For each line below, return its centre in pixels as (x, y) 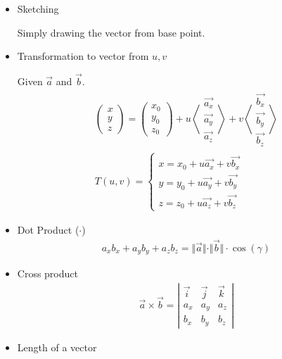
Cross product (47, 273)
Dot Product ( (48, 229)
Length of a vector (57, 347)
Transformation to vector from (83, 56)
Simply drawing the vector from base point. (111, 32)
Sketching (38, 8)
